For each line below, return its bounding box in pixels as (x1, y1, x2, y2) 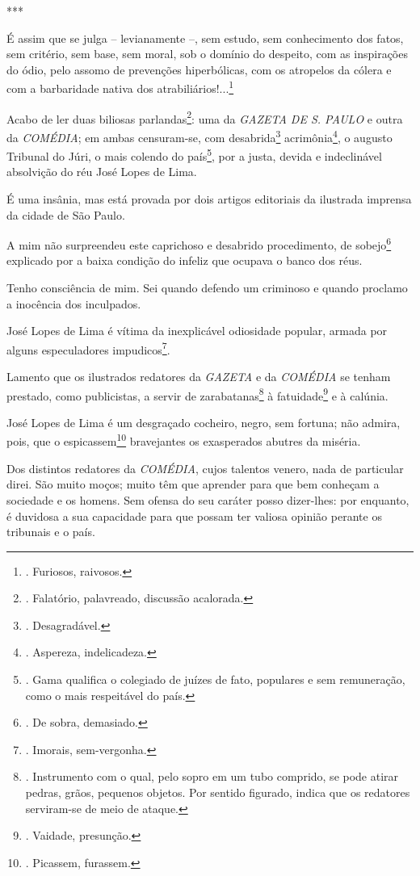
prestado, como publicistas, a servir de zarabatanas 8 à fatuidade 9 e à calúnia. (6, 384, 388, 404)
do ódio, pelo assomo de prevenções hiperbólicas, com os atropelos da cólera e (6, 61, 392, 78)
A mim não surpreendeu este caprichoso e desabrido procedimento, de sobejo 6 (6, 234, 392, 253)
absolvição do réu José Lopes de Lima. (6, 163, 197, 180)
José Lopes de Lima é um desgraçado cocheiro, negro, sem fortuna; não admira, (6, 413, 401, 430)
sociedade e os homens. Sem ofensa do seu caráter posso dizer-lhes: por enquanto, (6, 491, 409, 508)
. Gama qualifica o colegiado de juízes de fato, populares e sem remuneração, (25, 671, 405, 688)
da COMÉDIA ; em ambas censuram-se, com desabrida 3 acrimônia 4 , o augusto (6, 126, 393, 145)
